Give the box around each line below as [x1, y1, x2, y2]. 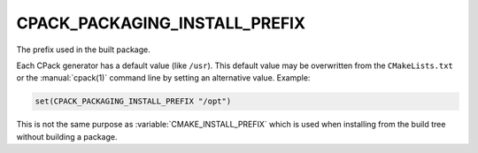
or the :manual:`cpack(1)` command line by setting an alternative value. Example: [16, 73, 311, 83]
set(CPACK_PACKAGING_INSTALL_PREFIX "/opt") [35, 96, 232, 106]
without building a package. [16, 131, 118, 142]
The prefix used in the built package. [16, 44, 150, 55]
